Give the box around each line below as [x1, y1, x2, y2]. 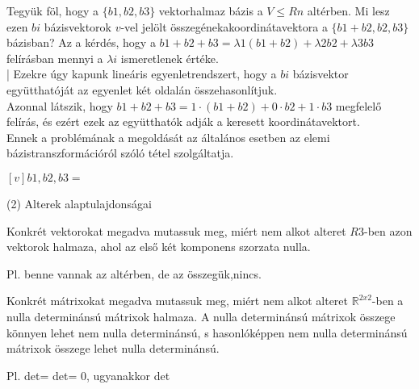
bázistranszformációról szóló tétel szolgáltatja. [6, 144, 234, 161]
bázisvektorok [44, 18, 111, 35]
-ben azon [363, 222, 413, 239]
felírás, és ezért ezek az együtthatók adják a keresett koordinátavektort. [6, 113, 360, 130]
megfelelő [335, 97, 382, 114]
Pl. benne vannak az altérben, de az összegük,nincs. [6, 265, 262, 282]
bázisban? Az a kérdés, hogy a [6, 34, 156, 51]
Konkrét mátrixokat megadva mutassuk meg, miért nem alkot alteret [6, 292, 348, 309]
